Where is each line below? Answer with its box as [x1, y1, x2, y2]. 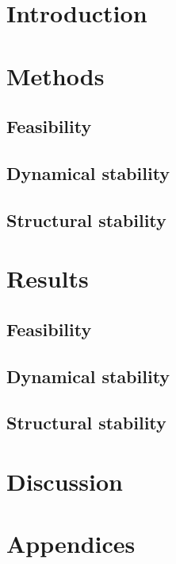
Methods [6, 59, 105, 92]
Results [6, 262, 89, 295]
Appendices [6, 527, 136, 560]
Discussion [6, 465, 123, 497]
